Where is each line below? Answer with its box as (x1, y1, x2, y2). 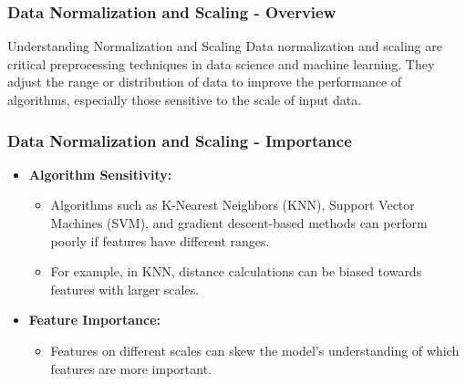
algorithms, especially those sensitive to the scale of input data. (7, 90, 362, 109)
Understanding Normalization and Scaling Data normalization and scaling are (7, 36, 442, 56)
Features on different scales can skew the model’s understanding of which (50, 340, 460, 359)
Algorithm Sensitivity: (28, 164, 172, 183)
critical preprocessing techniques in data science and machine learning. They (7, 54, 435, 73)
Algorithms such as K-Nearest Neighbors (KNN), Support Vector (50, 195, 415, 214)
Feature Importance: (28, 310, 161, 329)
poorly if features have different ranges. (50, 231, 270, 250)
